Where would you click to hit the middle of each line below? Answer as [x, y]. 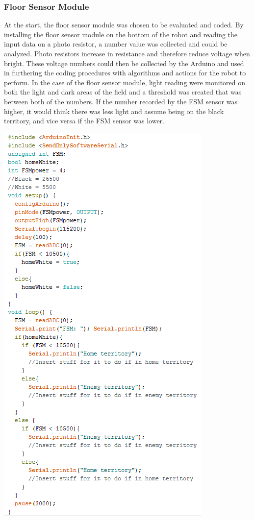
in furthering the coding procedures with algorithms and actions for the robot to [125, 73]
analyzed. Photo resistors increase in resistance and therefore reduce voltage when [127, 53]
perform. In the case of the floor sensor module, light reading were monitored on [125, 82]
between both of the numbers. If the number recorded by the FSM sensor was [121, 101]
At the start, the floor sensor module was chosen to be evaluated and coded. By [124, 25]
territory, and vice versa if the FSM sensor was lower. [84, 121]
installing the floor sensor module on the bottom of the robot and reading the [121, 34]
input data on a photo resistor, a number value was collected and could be [116, 44]
